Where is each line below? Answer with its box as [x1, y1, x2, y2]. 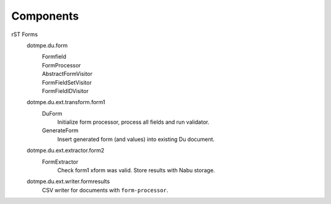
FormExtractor [42, 158, 79, 165]
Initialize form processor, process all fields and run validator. [57, 118, 210, 126]
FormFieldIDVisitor [42, 87, 89, 94]
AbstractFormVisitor [42, 70, 93, 78]
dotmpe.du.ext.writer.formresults [26, 178, 110, 185]
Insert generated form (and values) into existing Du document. [57, 135, 215, 143]
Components [11, 9, 79, 23]
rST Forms [11, 31, 38, 38]
